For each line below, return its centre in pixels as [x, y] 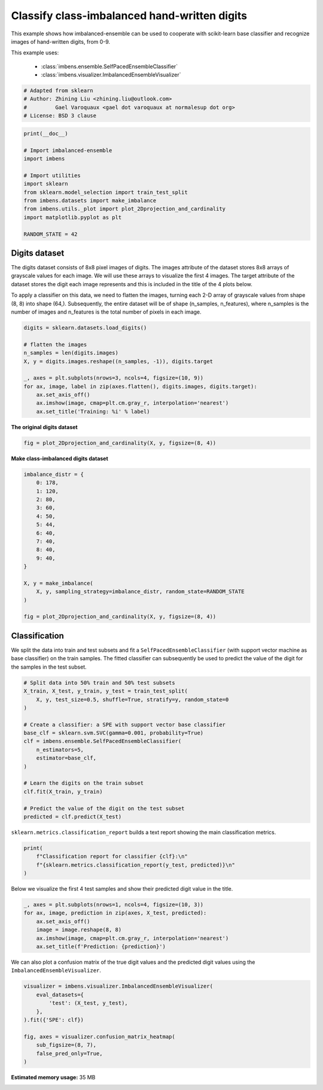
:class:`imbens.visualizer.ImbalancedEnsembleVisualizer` [111, 75]
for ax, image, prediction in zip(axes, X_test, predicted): [115, 913]
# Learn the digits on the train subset [83, 783]
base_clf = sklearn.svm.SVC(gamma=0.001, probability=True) [114, 733]
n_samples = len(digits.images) [71, 353]
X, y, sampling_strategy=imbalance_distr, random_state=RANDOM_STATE [140, 592]
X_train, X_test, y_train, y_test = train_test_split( [106, 691]
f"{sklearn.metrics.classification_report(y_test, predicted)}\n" [136, 865]
